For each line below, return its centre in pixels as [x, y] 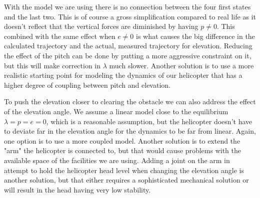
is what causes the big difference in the [195, 36]
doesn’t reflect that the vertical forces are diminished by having [101, 26]
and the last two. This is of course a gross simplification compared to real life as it [130, 16]
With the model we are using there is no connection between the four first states [127, 6]
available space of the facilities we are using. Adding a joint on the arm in [117, 160]
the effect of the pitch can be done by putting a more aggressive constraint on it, [128, 55]
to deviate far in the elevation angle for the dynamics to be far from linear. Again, [130, 131]
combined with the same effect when [60, 36]
